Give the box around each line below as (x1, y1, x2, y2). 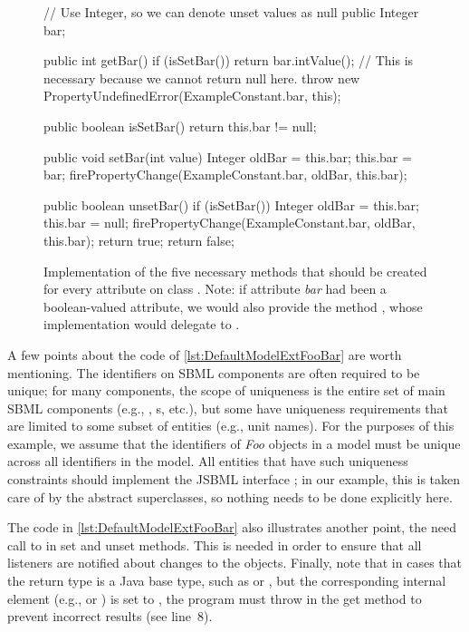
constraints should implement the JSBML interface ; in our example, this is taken (7, 470, 461, 489)
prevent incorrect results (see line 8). (7, 607, 213, 626)
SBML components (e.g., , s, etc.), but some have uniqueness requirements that (7, 398, 449, 417)
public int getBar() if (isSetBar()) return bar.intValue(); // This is (43, 51, 414, 70)
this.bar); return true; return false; (43, 230, 234, 249)
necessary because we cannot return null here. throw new (43, 68, 360, 87)
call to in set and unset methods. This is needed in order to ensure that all (7, 535, 422, 554)
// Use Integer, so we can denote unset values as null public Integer (43, 3, 419, 21)
